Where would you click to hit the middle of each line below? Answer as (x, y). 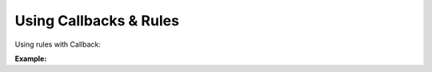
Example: (31, 59)
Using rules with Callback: (58, 44)
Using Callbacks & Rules (97, 21)
